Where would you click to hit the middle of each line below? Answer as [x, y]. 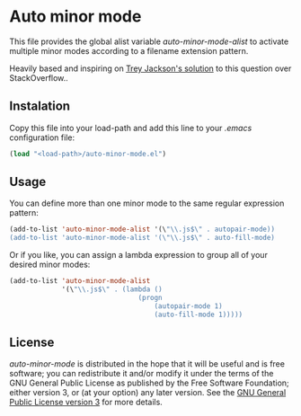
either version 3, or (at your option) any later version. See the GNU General [148, 393]
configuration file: [42, 137]
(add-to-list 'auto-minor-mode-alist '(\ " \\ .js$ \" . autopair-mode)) [142, 230]
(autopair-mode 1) [188, 306]
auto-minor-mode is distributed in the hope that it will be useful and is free [147, 364]
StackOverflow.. [39, 77]
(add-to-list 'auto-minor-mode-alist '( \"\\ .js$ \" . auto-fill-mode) [142, 238]
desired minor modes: [50, 265]
